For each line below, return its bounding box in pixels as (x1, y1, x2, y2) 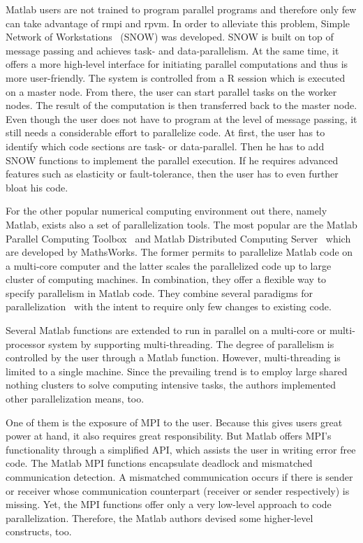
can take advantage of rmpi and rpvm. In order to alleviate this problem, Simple (6, 15, 350, 30)
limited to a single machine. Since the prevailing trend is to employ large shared (6, 363, 348, 378)
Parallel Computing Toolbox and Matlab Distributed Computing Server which (6, 231, 351, 245)
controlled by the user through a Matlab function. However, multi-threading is (6, 350, 341, 365)
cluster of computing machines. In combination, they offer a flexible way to (6, 272, 327, 287)
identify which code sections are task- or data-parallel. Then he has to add (6, 138, 325, 153)
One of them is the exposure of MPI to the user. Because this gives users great (6, 414, 343, 429)
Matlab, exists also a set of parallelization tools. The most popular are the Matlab (6, 217, 357, 231)
